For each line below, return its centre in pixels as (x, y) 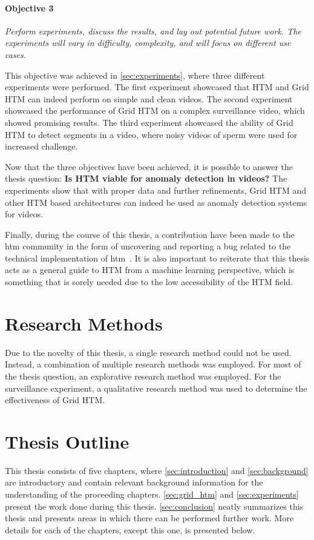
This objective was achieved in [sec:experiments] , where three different (135, 75)
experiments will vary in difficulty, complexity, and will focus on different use (148, 43)
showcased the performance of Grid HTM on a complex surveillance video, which (155, 110)
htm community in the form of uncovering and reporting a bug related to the (148, 246)
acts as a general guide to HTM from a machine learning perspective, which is (150, 270)
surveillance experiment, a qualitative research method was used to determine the (156, 388)
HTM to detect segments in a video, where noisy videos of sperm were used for (151, 134)
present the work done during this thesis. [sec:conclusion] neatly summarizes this (154, 506)
